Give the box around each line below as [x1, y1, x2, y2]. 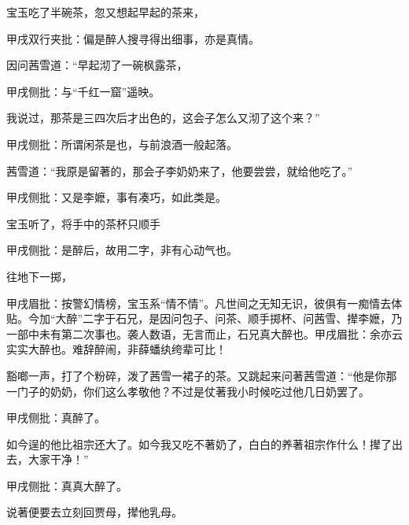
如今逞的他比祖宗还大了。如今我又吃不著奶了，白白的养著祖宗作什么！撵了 [6, 435, 392, 452]
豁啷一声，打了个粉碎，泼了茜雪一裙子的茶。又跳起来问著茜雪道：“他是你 [6, 367, 386, 383]
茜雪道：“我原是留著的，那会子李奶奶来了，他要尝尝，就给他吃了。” [6, 162, 353, 179]
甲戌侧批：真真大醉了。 [6, 477, 127, 494]
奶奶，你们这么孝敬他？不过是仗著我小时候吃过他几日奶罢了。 [50, 383, 370, 399]
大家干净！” [28, 451, 89, 468]
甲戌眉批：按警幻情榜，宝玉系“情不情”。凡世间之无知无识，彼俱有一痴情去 [6, 294, 392, 311]
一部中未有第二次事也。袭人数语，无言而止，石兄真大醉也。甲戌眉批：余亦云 [6, 325, 403, 342]
